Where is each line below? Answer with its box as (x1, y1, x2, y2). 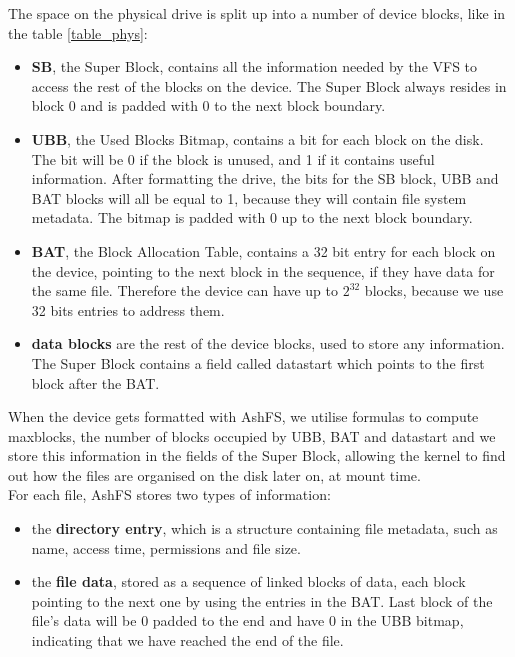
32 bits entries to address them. (31, 299, 225, 320)
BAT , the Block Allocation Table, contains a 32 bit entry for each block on (31, 240, 496, 261)
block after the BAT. (31, 372, 160, 393)
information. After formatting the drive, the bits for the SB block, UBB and (31, 168, 499, 189)
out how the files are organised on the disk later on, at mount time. (8, 464, 421, 485)
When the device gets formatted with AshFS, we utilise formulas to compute (8, 406, 479, 427)
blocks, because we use (364, 280, 504, 301)
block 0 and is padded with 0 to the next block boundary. (31, 95, 386, 116)
